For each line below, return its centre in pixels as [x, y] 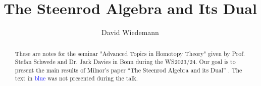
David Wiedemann [130, 32]
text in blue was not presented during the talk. [76, 78]
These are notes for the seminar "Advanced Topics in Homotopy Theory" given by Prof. [130, 53]
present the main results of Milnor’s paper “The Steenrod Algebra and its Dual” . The [128, 70]
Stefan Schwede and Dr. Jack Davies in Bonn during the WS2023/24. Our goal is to [125, 62]
